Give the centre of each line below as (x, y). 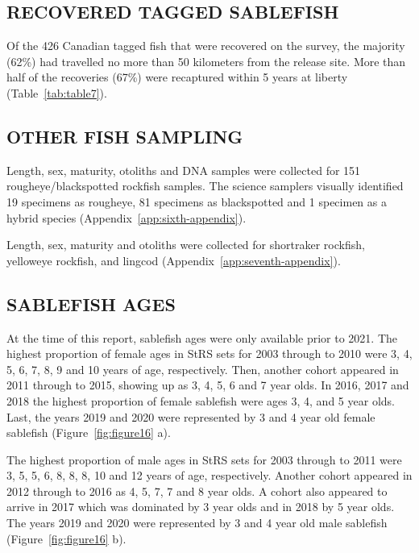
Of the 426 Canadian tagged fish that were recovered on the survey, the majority (206, 46)
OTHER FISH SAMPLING (125, 136)
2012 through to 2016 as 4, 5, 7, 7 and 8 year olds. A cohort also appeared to (197, 491)
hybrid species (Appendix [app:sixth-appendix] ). (127, 217)
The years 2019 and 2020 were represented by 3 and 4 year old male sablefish (197, 523)
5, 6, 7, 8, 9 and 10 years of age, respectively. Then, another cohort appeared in (203, 369)
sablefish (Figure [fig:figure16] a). (89, 432)
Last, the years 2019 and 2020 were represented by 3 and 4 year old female (191, 416)
